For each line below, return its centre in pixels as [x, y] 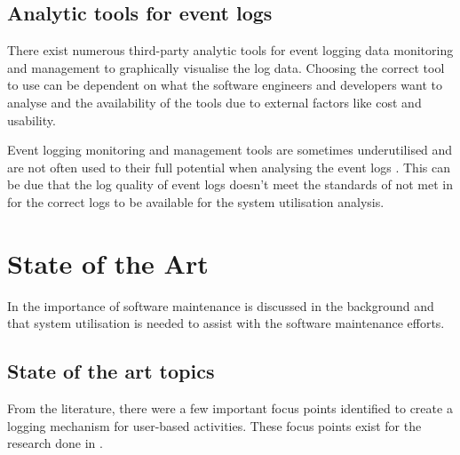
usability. [32, 120]
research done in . [55, 443]
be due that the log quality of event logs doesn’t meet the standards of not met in [230, 184]
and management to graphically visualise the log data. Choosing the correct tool [226, 67]
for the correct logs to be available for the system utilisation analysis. [196, 201]
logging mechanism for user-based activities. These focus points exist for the [214, 425]
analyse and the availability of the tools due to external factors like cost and [214, 102]
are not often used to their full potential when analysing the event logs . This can [229, 167]
